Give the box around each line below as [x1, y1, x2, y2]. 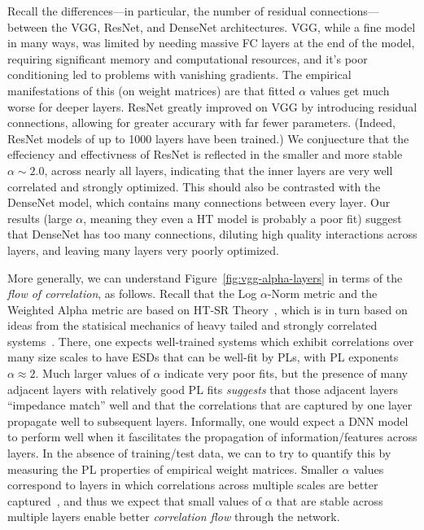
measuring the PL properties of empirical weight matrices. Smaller [7, 460, 339, 477]
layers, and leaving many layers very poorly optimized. [7, 241, 279, 258]
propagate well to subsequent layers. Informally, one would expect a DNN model [7, 412, 409, 429]
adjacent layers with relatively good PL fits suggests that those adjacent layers [7, 380, 398, 397]
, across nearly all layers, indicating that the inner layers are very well [44, 161, 393, 178]
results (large [7, 209, 72, 226]
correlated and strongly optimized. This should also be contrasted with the [7, 177, 381, 195]
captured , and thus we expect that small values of [7, 492, 262, 509]
